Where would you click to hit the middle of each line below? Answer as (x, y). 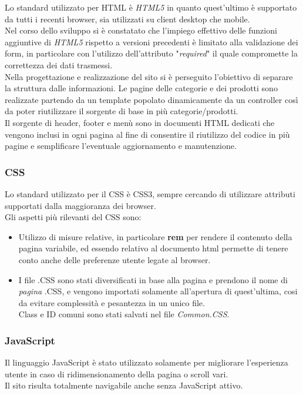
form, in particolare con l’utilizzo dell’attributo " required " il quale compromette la (151, 53)
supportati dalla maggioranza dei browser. (80, 205)
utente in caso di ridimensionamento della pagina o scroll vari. (117, 374)
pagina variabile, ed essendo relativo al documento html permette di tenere (153, 248)
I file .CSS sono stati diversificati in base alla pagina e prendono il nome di (153, 279)
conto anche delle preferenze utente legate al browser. (115, 259)
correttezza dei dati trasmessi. (59, 64)
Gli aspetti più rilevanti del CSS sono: (73, 217)
